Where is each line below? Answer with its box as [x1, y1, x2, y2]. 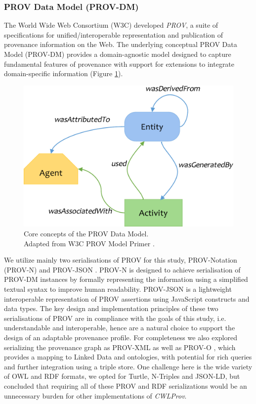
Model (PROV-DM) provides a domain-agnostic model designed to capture [4, 49, 231, 59]
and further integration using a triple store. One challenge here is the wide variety [4, 361, 253, 371]
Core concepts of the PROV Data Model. [24, 228, 149, 239]
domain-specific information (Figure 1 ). [4, 68, 123, 79]
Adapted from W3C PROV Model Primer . [24, 238, 155, 248]
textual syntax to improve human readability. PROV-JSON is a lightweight [4, 284, 232, 294]
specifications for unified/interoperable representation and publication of [4, 29, 223, 40]
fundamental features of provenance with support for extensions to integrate [4, 58, 235, 69]
